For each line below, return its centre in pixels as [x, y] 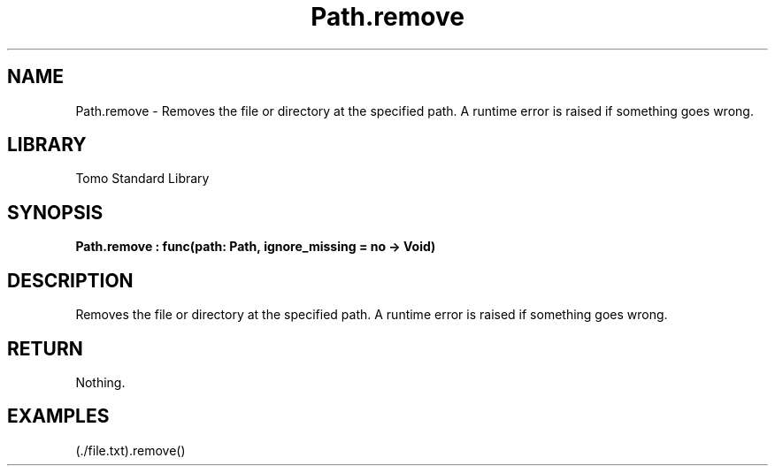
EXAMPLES [58, 416]
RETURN [45, 348]
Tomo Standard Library [142, 179]
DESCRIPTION [70, 280]
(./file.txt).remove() [130, 450]
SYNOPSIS [55, 212]
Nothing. [100, 382]
